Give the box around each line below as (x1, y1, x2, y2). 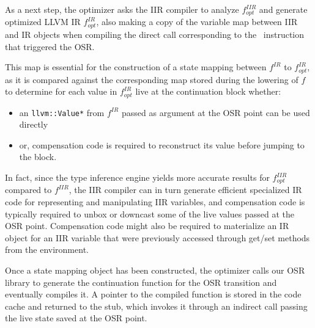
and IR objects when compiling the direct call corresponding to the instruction (5, 27, 305, 40)
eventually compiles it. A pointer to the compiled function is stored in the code (5, 288, 302, 301)
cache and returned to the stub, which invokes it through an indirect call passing (5, 299, 308, 312)
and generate (259, 3, 308, 15)
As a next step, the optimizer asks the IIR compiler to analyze (5, 3, 239, 15)
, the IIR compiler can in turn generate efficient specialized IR (69, 183, 302, 196)
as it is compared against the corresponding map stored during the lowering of (5, 73, 298, 86)
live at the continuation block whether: (135, 85, 281, 98)
